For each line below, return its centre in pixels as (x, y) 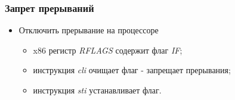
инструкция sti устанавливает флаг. (97, 90)
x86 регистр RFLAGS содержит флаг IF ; (108, 50)
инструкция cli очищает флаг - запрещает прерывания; (132, 70)
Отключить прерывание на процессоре (89, 30)
